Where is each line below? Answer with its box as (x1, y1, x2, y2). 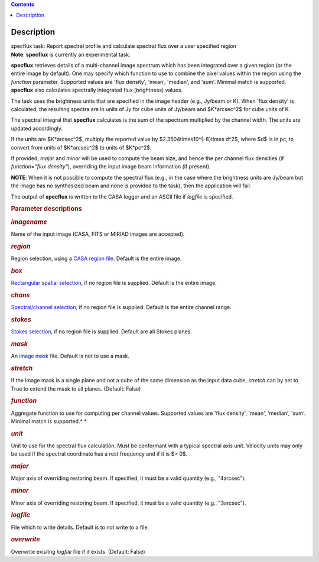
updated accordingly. (11, 125, 63, 132)
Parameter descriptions (11, 204, 82, 213)
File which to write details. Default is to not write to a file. (11, 524, 149, 531)
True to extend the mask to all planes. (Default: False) (11, 385, 141, 392)
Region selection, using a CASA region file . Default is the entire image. (11, 255, 182, 262)
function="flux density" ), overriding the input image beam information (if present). (11, 163, 211, 170)
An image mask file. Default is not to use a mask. (11, 352, 130, 360)
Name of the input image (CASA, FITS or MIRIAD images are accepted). (11, 230, 185, 238)
